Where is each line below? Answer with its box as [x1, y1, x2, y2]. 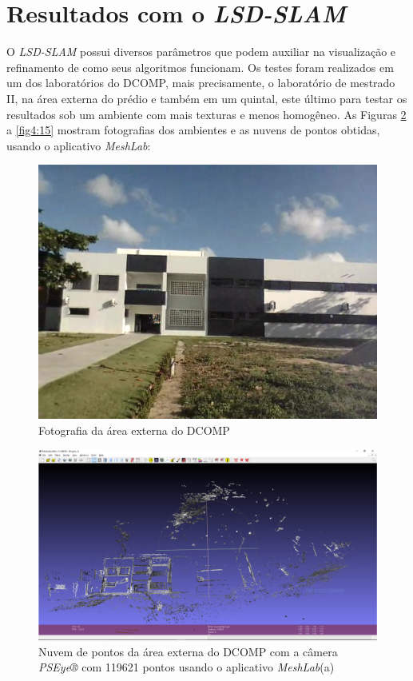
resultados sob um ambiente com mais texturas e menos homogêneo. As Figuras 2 [6, 106, 407, 122]
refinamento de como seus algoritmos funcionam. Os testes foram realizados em [6, 58, 394, 75]
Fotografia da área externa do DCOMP [38, 421, 230, 438]
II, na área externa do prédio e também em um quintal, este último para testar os [6, 90, 407, 106]
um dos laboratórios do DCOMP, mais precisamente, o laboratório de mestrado [6, 74, 395, 91]
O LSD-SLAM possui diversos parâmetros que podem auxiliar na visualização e [6, 43, 396, 60]
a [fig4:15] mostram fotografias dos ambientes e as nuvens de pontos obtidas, [6, 121, 380, 138]
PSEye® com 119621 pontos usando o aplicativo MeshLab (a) [38, 659, 335, 675]
